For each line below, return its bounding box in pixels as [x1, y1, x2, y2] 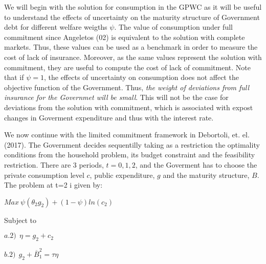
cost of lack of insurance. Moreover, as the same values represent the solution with [4, 51, 262, 62]
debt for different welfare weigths [4, 22, 107, 32]
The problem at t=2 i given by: [4, 179, 103, 190]
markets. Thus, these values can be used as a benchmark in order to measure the [4, 42, 258, 52]
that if [4, 72, 24, 83]
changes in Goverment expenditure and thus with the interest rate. [4, 112, 214, 123]
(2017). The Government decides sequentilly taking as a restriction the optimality [4, 139, 260, 150]
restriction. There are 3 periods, [4, 159, 104, 170]
